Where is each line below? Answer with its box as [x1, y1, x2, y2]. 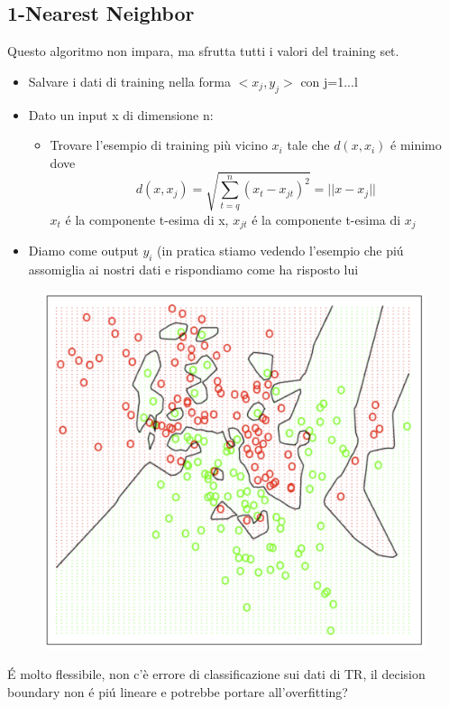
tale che [287, 135, 330, 154]
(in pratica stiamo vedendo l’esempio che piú [157, 241, 404, 260]
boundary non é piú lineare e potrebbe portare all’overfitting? [7, 682, 348, 701]
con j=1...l [300, 71, 358, 90]
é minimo [390, 135, 442, 154]
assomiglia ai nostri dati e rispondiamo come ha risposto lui [28, 260, 359, 279]
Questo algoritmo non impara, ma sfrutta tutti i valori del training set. [7, 42, 399, 60]
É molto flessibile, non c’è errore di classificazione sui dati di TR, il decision [7, 665, 426, 684]
